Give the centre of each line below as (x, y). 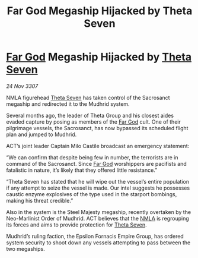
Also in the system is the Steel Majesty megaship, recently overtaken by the (99, 212)
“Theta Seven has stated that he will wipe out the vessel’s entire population (98, 181)
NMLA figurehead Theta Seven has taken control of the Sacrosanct (88, 97)
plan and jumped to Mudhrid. (41, 134)
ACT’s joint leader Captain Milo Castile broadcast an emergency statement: (98, 146)
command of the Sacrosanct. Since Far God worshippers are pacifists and (96, 163)
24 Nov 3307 (22, 86)
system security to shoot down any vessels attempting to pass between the (98, 243)
